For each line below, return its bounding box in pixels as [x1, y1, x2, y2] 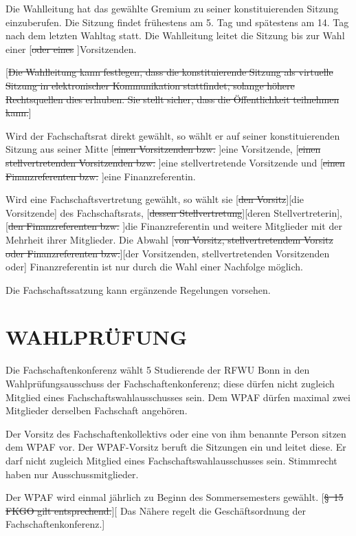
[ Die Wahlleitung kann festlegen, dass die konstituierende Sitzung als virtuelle [5, 65, 333, 79]
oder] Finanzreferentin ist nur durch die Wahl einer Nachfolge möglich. [5, 259, 303, 274]
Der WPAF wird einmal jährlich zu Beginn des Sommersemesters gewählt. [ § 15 [5, 490, 344, 504]
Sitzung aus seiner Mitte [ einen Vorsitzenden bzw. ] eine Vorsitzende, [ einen [5, 142, 321, 156]
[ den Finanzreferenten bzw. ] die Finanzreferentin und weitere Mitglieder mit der [5, 219, 342, 233]
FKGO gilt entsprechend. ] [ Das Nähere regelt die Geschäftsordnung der [5, 503, 307, 517]
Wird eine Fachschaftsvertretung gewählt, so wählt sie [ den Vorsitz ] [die [5, 192, 304, 206]
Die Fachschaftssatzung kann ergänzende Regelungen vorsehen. [5, 282, 271, 297]
